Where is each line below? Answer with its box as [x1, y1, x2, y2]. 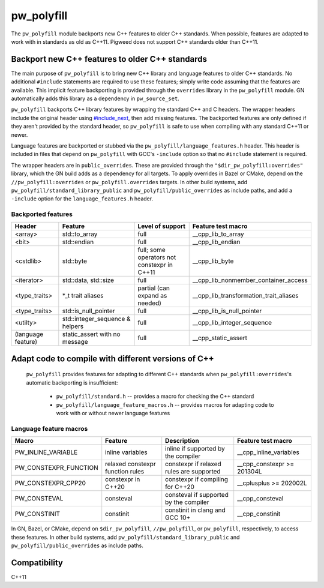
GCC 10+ [165, 514, 191, 522]
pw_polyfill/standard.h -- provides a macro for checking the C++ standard [56, 393, 254, 400]
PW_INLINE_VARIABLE [14, 448, 78, 457]
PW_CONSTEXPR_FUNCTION [14, 464, 98, 472]
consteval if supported [165, 491, 229, 499]
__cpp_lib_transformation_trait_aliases [192, 292, 299, 300]
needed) [137, 299, 162, 307]
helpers [62, 322, 84, 331]
